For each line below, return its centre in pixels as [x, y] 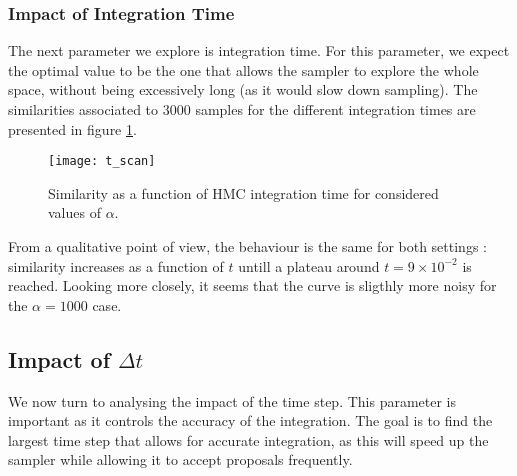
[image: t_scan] [102, 161]
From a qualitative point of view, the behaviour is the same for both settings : [247, 246]
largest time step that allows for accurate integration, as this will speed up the [248, 439]
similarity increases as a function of [116, 265]
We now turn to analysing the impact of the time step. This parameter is [232, 400]
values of [74, 212]
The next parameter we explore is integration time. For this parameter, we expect [259, 50]
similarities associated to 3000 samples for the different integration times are [242, 109]
